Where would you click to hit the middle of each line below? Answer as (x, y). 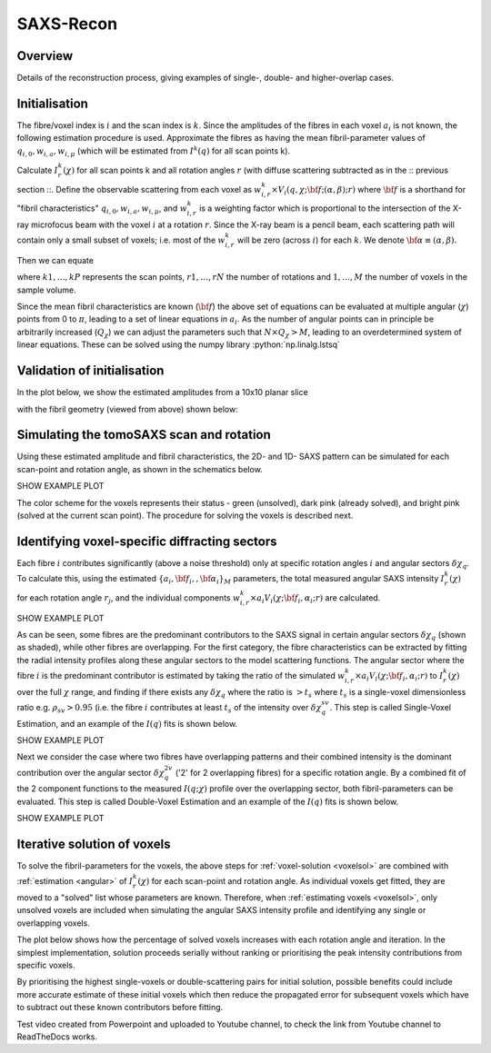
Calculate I (37, 170)
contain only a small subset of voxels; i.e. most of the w (121, 240)
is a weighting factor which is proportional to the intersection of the (325, 208)
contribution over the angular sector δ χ (91, 772)
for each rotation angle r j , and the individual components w (129, 598)
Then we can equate (55, 260)
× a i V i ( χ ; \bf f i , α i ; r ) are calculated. (315, 598)
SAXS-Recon (67, 24)
